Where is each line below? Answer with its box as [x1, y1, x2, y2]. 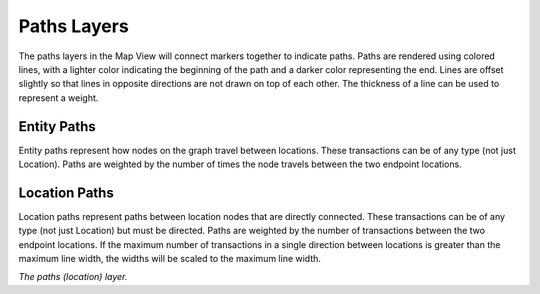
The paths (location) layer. [18, 271, 128, 283]
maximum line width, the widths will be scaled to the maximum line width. [18, 253, 322, 265]
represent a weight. [18, 91, 99, 104]
